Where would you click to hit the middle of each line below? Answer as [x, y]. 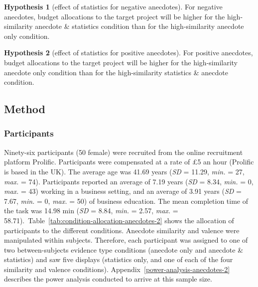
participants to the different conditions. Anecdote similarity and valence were [122, 230]
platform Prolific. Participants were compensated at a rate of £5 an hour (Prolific [129, 162]
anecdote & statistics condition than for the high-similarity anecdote [139, 26]
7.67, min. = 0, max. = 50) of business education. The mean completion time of [126, 201]
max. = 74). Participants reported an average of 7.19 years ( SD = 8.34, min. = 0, [129, 181]
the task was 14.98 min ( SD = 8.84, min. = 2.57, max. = [91, 211]
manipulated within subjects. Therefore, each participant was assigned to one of [126, 240]
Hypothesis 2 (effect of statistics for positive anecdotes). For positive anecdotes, [129, 53]
